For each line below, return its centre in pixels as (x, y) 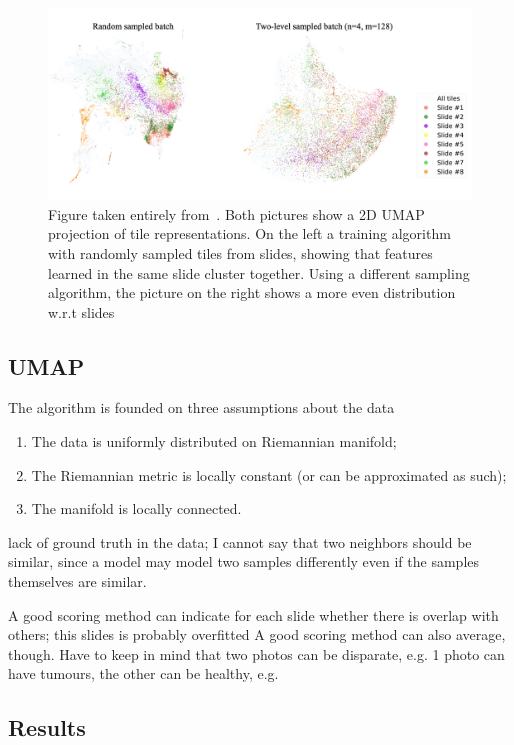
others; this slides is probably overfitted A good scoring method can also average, (257, 634)
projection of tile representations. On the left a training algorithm (249, 233)
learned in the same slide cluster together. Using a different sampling (259, 272)
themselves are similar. (77, 581)
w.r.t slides (81, 311)
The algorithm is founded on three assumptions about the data (201, 407)
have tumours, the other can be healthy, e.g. (143, 673)
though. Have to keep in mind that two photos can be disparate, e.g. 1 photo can (256, 653)
